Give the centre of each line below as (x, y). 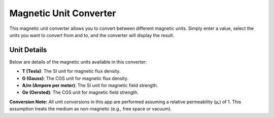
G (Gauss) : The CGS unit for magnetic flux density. (75, 78)
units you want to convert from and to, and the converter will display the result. (92, 35)
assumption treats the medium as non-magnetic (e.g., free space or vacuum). (91, 109)
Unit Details (28, 50)
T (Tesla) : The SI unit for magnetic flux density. (71, 71)
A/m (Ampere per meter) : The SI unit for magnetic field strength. (90, 86)
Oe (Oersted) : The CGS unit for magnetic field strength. (80, 92)
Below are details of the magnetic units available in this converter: (78, 62)
